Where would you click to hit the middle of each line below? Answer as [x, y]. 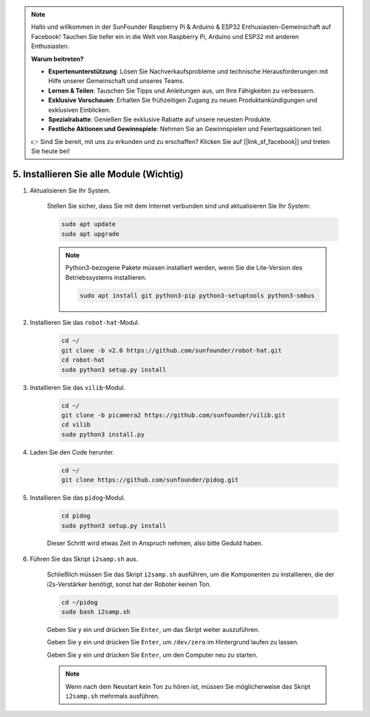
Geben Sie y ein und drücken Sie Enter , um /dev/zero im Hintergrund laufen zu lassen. [173, 642]
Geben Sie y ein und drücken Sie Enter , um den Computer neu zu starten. [152, 655]
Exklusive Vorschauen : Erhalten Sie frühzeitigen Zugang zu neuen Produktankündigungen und [183, 100]
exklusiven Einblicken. [79, 110]
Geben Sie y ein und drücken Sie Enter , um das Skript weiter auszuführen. [153, 630]
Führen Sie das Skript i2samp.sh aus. [84, 559]
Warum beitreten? [58, 59]
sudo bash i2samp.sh [96, 612]
